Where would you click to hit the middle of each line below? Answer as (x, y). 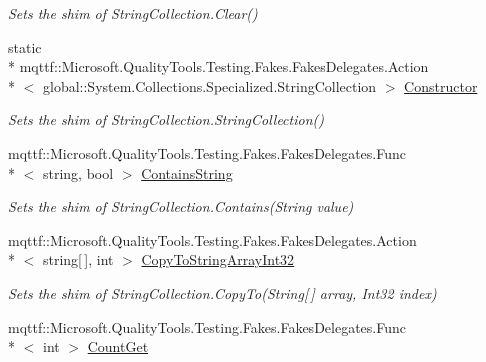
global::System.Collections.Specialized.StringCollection (209, 85)
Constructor (441, 85)
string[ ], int (78, 259)
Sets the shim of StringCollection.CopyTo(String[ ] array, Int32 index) (222, 292)
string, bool (78, 172)
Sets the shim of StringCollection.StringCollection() (166, 119)
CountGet (118, 346)
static (25, 46)
